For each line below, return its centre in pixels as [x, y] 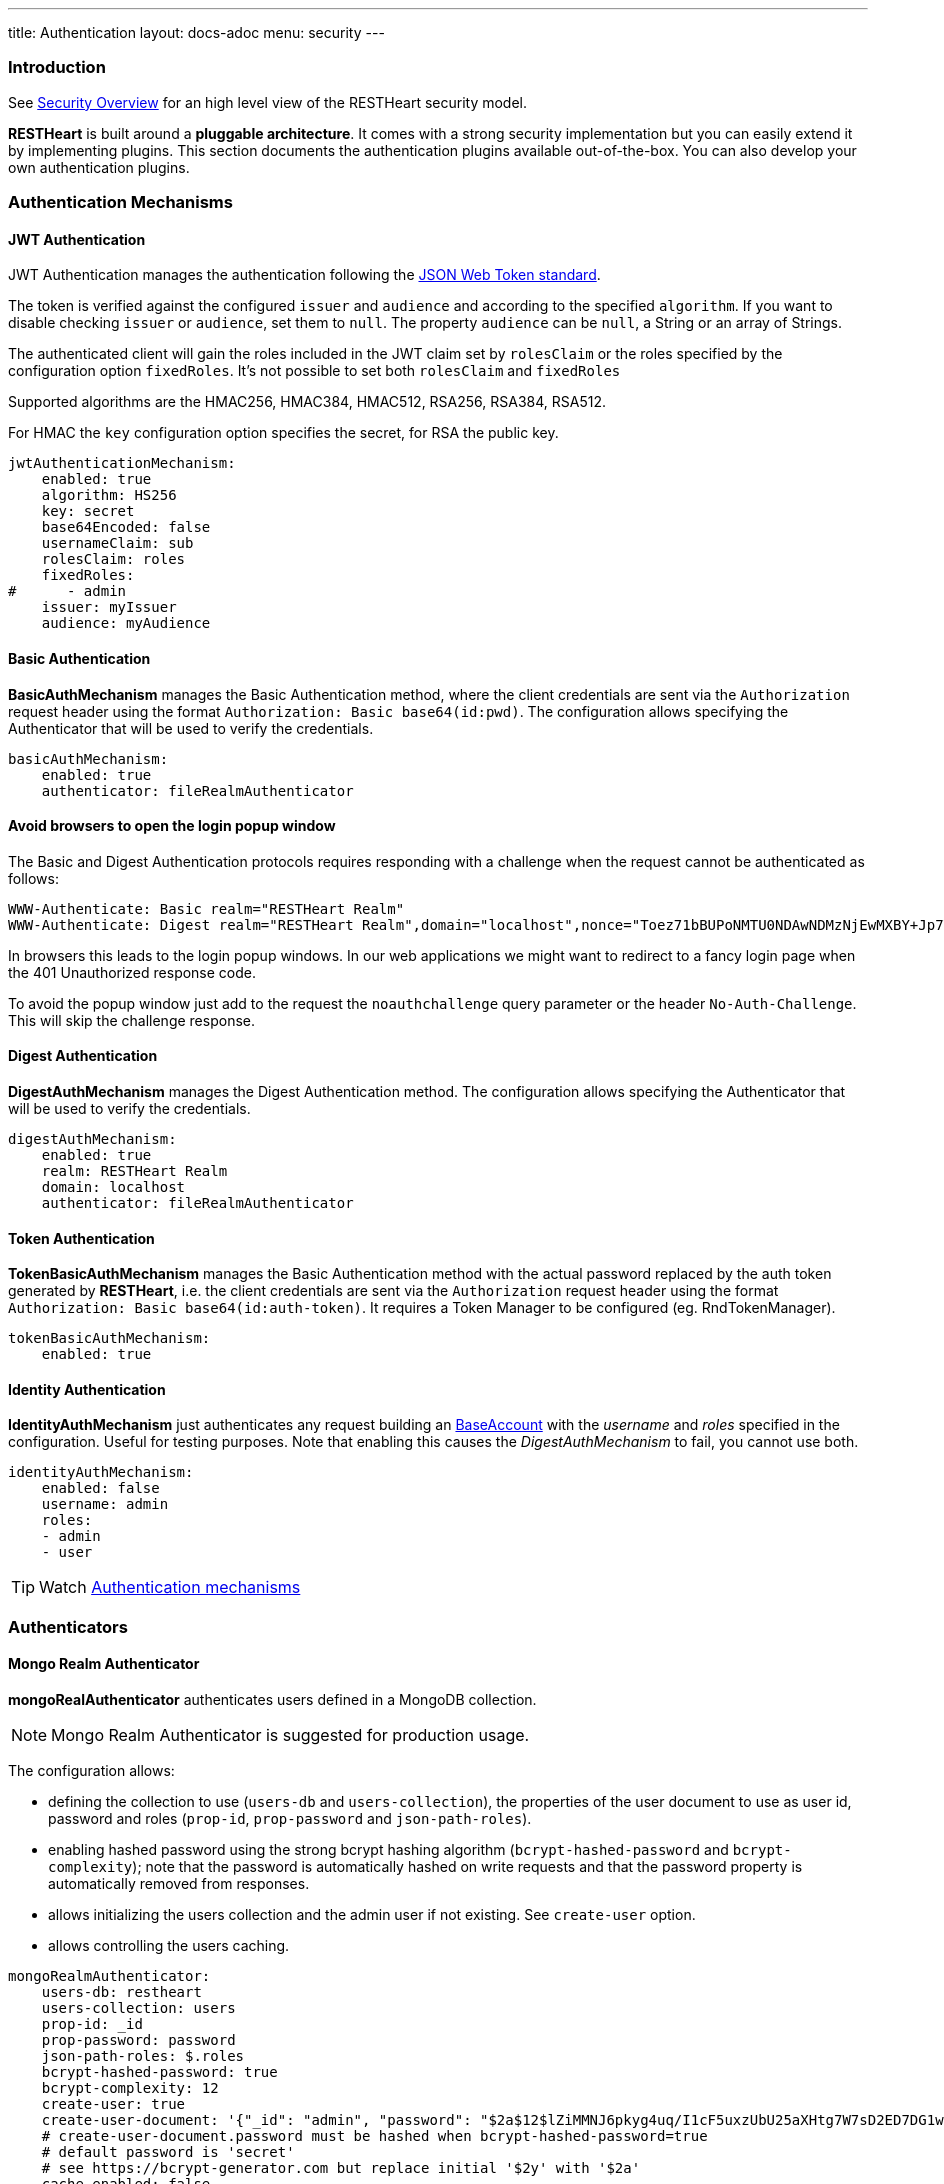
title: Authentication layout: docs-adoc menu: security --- [196, 32]
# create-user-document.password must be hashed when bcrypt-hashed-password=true [374, 2136]
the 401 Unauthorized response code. [132, 972]
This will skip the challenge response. [131, 1020]
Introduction [57, 67]
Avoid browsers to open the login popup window [172, 826]
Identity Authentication [87, 1389]
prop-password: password [138, 2040]
